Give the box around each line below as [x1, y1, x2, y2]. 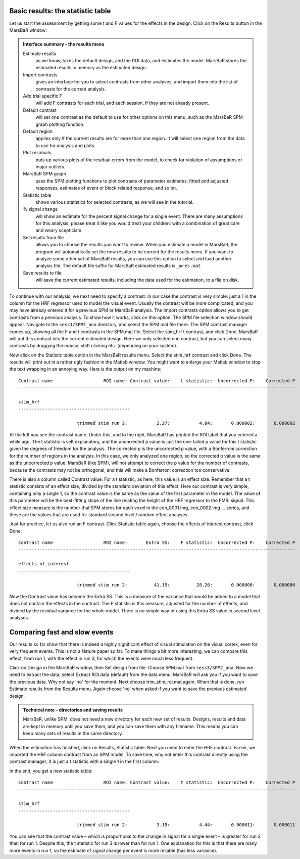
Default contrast [23, 107, 57, 113]
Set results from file [23, 234, 64, 240]
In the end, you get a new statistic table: [9, 767, 93, 774]
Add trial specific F [23, 93, 63, 99]
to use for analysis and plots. [35, 142, 96, 149]
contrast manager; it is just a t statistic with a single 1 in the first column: [9, 758, 159, 764]
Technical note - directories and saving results [23, 707, 123, 713]
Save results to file [23, 269, 62, 276]
